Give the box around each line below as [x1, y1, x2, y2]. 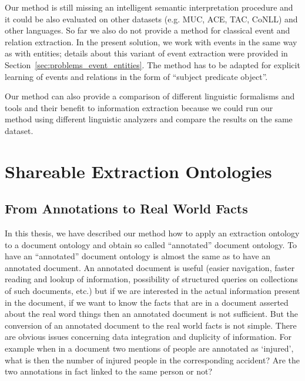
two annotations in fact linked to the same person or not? [5, 365, 213, 377]
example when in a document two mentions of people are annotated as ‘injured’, [5, 342, 294, 355]
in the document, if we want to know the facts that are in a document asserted [5, 296, 289, 308]
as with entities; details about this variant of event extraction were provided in [5, 47, 288, 59]
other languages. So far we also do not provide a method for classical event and [5, 24, 290, 36]
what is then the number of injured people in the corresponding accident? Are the [5, 353, 300, 366]
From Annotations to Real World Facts [5, 199, 248, 218]
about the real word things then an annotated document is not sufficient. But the [5, 308, 299, 320]
